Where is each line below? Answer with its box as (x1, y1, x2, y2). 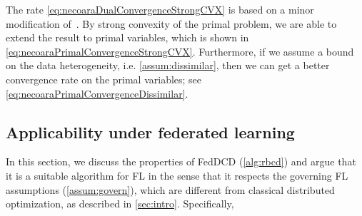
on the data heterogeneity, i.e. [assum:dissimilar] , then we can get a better (6, 58, 330, 73)
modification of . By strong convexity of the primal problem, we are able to (6, 16, 337, 31)
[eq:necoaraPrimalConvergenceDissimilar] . (6, 86, 188, 101)
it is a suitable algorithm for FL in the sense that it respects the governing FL (6, 168, 348, 182)
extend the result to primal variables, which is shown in (6, 30, 249, 45)
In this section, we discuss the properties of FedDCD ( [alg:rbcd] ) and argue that (6, 154, 356, 169)
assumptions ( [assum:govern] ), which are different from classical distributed (6, 182, 335, 197)
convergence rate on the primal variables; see (6, 71, 202, 86)
